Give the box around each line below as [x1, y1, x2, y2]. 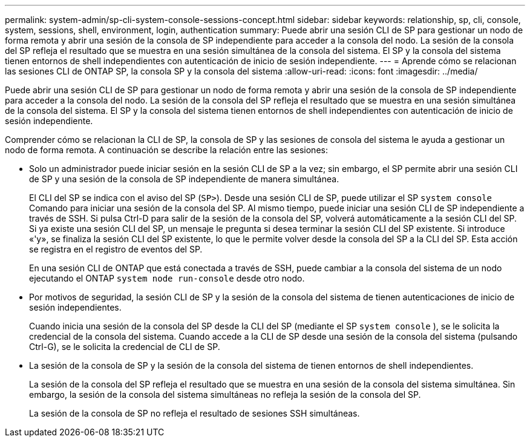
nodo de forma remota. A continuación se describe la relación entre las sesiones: [5, 145, 328, 155]
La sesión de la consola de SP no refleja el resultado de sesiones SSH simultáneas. [29, 408, 360, 418]
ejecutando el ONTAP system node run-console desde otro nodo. [29, 273, 305, 283]
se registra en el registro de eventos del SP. [29, 244, 203, 254]
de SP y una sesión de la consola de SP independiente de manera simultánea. [29, 174, 339, 184]
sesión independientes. [29, 302, 122, 312]
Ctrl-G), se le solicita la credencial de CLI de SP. [29, 341, 220, 352]
